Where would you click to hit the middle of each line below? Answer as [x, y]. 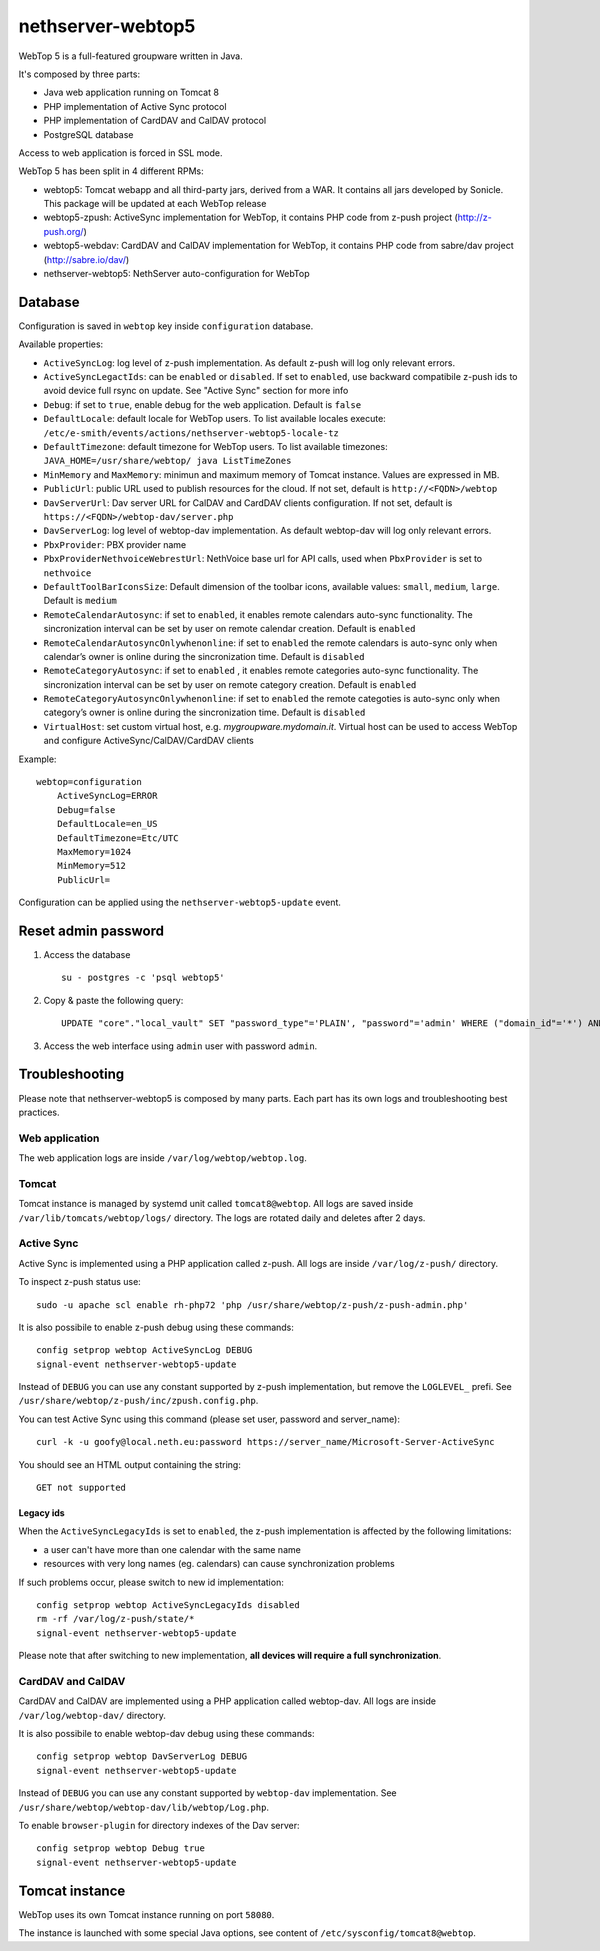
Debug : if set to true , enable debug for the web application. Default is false [202, 404]
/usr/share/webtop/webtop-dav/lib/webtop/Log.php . [144, 1807]
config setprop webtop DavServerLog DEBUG [142, 1756]
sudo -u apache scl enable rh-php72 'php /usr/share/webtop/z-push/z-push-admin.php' [252, 1304]
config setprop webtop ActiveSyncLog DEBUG [144, 1350]
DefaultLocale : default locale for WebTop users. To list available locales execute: [215, 419]
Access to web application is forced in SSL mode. [120, 152]
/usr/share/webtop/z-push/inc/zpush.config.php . [138, 1401]
